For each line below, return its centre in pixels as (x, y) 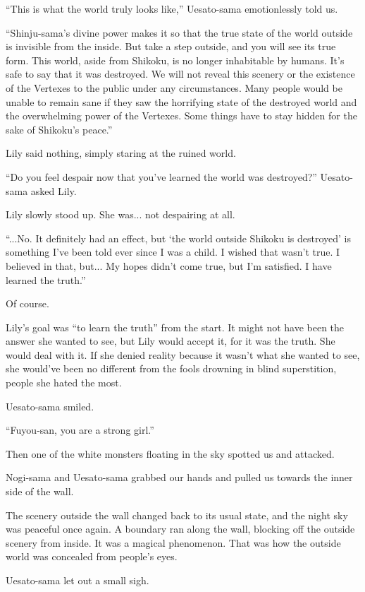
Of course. (27, 303)
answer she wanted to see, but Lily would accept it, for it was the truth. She (171, 341)
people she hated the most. (64, 383)
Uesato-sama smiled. (50, 406)
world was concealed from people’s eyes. (92, 556)
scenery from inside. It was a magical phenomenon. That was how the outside (173, 542)
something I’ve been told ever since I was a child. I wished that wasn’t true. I (173, 252)
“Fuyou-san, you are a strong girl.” (80, 430)
